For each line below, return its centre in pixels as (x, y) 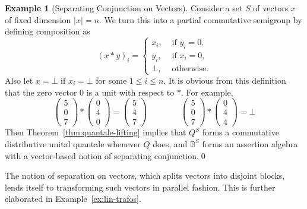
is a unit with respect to (130, 92)
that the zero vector (41, 92)
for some (111, 80)
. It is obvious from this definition (225, 80)
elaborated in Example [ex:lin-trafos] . (73, 199)
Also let (19, 80)
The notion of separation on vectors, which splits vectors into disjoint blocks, (145, 175)
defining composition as (48, 31)
